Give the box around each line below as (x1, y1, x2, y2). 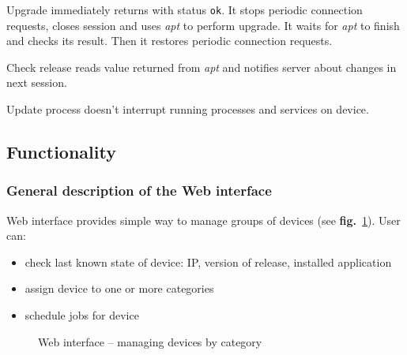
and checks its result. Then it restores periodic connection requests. (6, 32, 333, 49)
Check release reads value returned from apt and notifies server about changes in (6, 58, 397, 75)
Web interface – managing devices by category (38, 333, 262, 349)
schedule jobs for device (24, 307, 139, 323)
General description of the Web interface (6, 181, 272, 200)
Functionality (6, 140, 116, 164)
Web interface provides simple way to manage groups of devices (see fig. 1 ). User (6, 211, 401, 228)
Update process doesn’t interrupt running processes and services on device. (6, 101, 369, 118)
